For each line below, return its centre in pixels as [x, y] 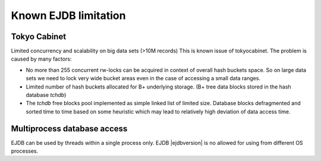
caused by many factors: [41, 59]
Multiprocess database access [69, 129]
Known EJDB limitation [68, 15]
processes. [25, 151]
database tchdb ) [46, 95]
